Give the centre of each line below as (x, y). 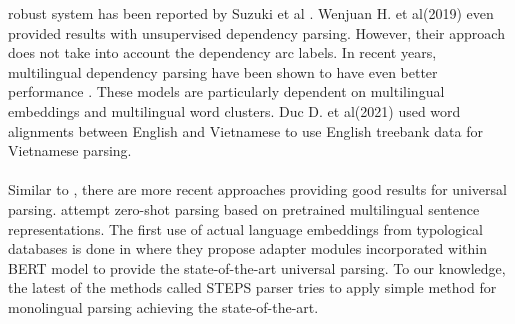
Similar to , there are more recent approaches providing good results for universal (257, 189)
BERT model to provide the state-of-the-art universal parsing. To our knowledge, (257, 267)
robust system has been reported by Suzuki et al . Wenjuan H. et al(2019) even (251, 13)
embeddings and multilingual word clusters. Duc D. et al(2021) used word (234, 110)
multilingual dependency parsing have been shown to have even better (223, 71)
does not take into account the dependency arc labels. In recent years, (222, 52)
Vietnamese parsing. (70, 150)
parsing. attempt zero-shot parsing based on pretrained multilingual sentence (244, 208)
